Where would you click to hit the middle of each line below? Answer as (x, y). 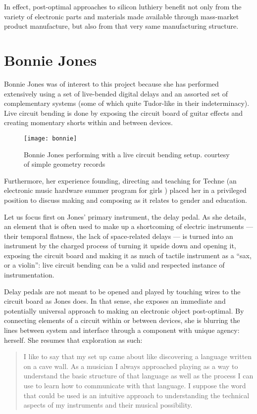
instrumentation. (29, 275)
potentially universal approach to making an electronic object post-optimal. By (124, 310)
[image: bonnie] (51, 138)
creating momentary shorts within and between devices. (88, 122)
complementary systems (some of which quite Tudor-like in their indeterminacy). (127, 103)
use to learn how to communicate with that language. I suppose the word (135, 385)
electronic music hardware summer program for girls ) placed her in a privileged (125, 190)
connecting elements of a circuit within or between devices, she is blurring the (122, 320)
